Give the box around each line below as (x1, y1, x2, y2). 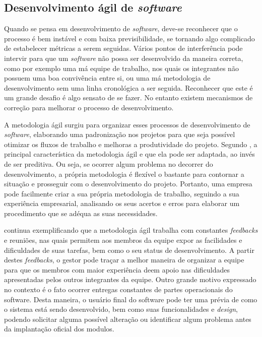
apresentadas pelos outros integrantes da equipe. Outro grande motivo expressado (4, 274, 256, 285)
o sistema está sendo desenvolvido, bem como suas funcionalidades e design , (4, 304, 238, 314)
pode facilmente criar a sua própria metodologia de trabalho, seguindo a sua (4, 188, 239, 198)
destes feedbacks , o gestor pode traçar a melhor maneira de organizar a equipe (4, 254, 244, 265)
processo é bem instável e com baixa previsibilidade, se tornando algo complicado (4, 33, 255, 43)
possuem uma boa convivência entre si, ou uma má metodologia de (4, 73, 211, 83)
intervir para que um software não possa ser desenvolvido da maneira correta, (4, 52, 243, 63)
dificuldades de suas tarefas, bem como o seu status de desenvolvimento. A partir (4, 244, 254, 255)
